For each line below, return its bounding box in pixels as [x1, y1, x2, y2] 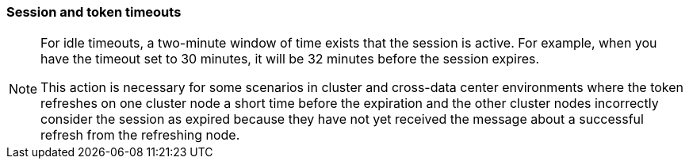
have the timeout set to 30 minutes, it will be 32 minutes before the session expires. [40, 51, 540, 67]
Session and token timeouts [6, 4, 182, 20]
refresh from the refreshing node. [40, 127, 240, 144]
